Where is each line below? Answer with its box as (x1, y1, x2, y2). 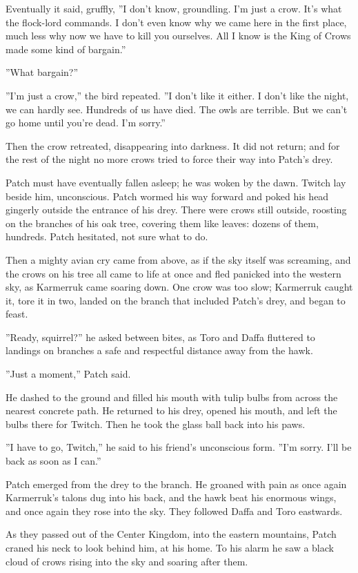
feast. (6, 307, 28, 321)
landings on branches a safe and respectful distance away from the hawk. (6, 343, 313, 358)
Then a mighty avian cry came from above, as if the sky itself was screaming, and (6, 252, 351, 266)
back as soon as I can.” (6, 454, 101, 468)
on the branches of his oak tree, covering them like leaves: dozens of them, (6, 215, 319, 230)
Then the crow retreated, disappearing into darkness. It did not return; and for (6, 138, 340, 153)
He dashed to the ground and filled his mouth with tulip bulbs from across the (6, 389, 338, 404)
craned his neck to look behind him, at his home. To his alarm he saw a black (6, 541, 334, 554)
